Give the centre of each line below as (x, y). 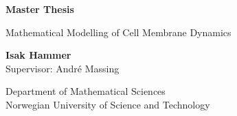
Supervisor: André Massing (63, 68)
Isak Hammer (38, 55)
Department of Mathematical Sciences (86, 91)
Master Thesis (40, 9)
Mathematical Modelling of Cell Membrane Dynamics (118, 32)
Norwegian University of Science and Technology (108, 104)
